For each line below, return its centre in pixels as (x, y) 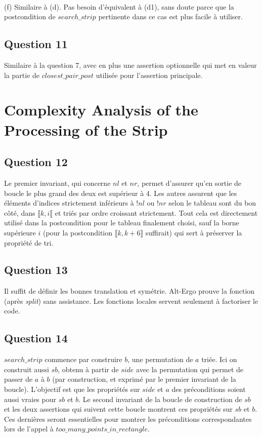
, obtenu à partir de (88, 369)
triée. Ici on (219, 359)
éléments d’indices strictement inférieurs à (69, 203)
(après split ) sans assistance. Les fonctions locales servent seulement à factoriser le (131, 301)
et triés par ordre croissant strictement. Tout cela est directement (156, 212)
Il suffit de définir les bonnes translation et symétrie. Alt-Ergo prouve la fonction (129, 291)
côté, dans (20, 212)
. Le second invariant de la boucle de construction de (160, 399)
